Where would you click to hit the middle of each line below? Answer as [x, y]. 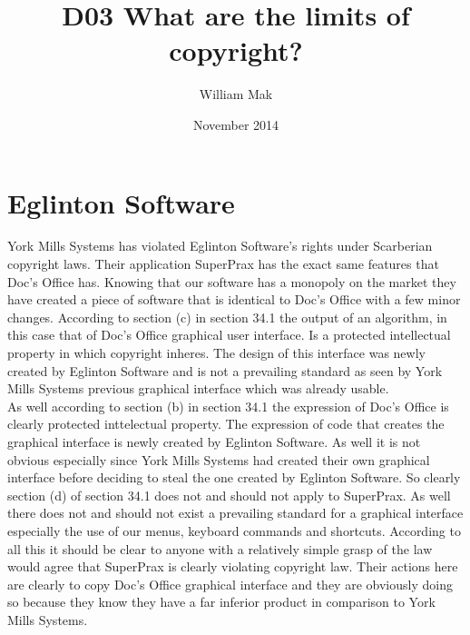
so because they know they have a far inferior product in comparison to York [221, 602]
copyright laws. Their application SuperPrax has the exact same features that [223, 264]
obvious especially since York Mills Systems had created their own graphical [219, 459]
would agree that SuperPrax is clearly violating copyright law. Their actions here [233, 566]
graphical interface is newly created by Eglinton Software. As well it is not [214, 441]
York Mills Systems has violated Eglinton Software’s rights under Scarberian [220, 246]
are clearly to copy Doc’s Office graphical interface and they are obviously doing [230, 584]
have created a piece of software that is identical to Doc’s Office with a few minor [234, 299]
